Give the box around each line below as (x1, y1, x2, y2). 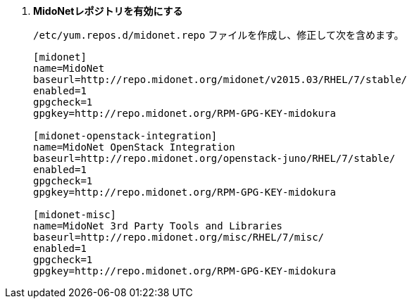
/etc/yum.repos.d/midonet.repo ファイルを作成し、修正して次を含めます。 (33, 29, 404, 41)
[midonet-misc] (33, 209, 117, 220)
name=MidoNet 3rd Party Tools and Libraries (33, 220, 283, 232)
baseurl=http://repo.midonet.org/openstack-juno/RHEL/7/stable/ (33, 153, 396, 164)
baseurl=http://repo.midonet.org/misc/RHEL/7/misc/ (33, 232, 325, 243)
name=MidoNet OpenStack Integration (33, 141, 235, 153)
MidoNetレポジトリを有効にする (33, 5, 183, 17)
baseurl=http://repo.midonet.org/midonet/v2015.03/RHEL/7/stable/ (33, 74, 408, 85)
